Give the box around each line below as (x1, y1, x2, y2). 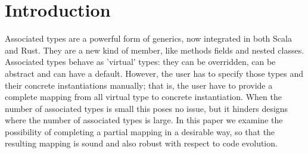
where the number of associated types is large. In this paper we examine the (5, 114, 283, 126)
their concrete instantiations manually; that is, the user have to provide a (5, 79, 273, 91)
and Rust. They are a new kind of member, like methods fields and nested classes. (5, 43, 304, 56)
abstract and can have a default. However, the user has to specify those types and (5, 67, 304, 79)
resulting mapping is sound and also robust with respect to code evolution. (5, 137, 278, 149)
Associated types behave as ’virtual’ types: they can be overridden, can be (5, 55, 276, 68)
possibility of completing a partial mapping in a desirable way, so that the (5, 125, 275, 138)
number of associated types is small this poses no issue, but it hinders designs (5, 102, 288, 114)
